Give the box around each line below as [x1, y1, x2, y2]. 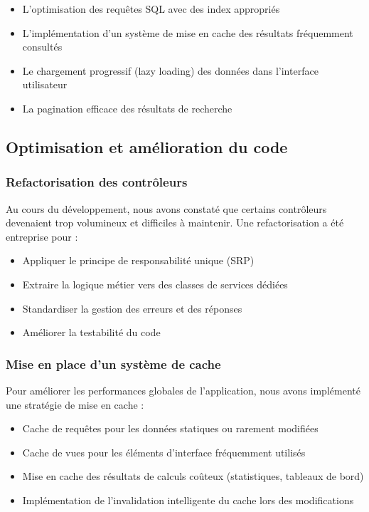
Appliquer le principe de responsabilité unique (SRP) [22, 253, 255, 268]
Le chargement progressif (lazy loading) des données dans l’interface [22, 63, 319, 78]
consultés [22, 39, 63, 54]
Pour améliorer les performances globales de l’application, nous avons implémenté [6, 382, 360, 397]
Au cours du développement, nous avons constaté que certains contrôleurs [6, 201, 327, 216]
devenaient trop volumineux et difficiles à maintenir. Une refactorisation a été [6, 215, 344, 230]
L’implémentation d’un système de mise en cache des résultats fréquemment [22, 25, 353, 40]
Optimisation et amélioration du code [6, 135, 288, 157]
